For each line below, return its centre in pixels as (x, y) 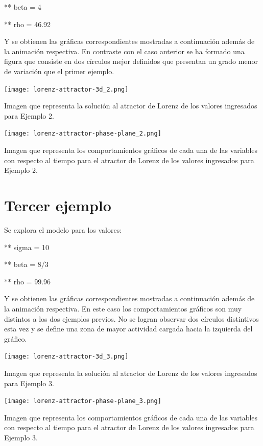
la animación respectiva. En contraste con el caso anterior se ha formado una (124, 51)
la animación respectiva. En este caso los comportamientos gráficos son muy (123, 308)
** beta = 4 (23, 7)
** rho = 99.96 (28, 281)
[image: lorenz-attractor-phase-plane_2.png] (83, 134)
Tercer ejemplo (58, 205)
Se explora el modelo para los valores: (63, 229)
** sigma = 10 (27, 247)
